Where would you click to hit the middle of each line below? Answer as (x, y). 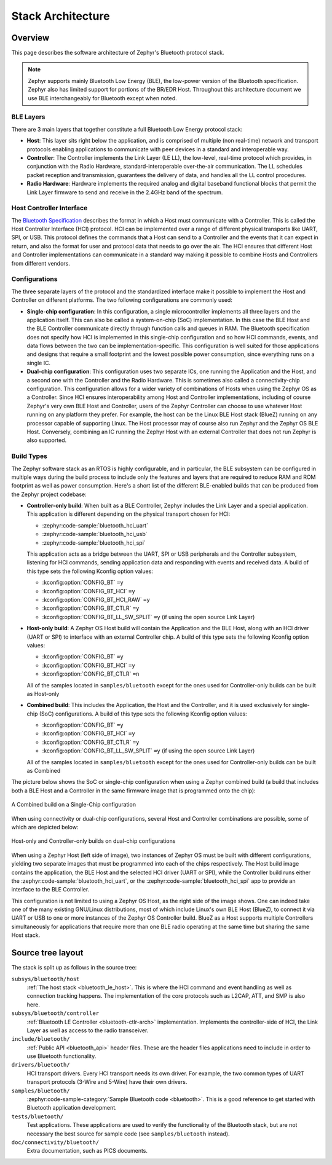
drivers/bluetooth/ (41, 1065)
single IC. (39, 363)
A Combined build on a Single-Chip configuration (74, 805)
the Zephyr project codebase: (49, 494)
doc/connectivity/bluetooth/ (55, 1142)
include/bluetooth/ (41, 1039)
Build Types (30, 456)
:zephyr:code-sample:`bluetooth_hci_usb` (95, 534)
